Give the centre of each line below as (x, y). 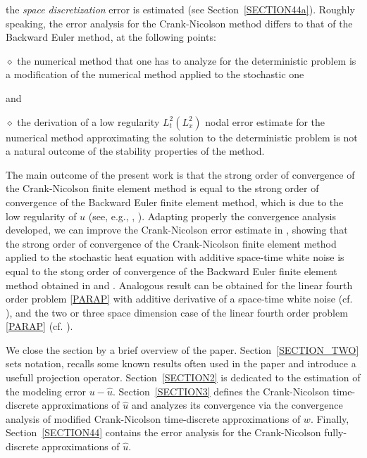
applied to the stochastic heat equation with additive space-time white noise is (175, 257)
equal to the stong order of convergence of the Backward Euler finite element (172, 271)
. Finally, (330, 418)
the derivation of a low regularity (88, 121)
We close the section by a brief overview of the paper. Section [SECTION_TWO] (182, 349)
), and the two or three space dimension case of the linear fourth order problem (177, 312)
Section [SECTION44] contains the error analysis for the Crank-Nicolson (163, 432)
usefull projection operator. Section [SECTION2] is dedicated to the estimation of (183, 377)
